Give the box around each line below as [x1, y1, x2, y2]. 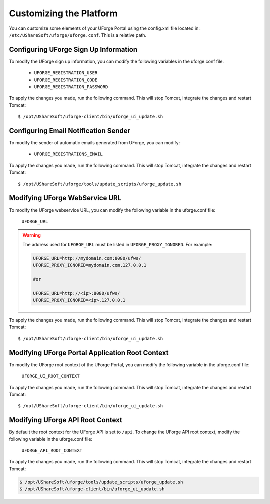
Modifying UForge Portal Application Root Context [9, 348, 169, 357]
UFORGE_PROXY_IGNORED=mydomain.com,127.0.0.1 [33, 262, 147, 268]
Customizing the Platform [9, 8, 118, 19]
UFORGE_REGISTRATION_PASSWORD [34, 84, 108, 90]
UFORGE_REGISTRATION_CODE [34, 77, 98, 83]
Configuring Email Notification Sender [9, 127, 131, 135]
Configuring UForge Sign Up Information [9, 45, 137, 54]
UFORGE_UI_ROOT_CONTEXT [21, 373, 80, 379]
